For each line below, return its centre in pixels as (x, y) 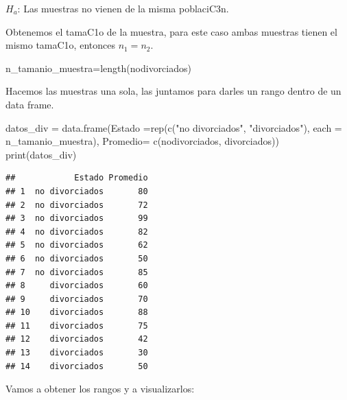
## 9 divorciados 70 (77, 299)
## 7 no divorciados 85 (77, 272)
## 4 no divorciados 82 (77, 232)
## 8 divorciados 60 (77, 286)
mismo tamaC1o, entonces (60, 45)
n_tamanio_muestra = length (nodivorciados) (98, 68)
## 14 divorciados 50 (77, 366)
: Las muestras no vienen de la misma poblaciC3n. (123, 8)
